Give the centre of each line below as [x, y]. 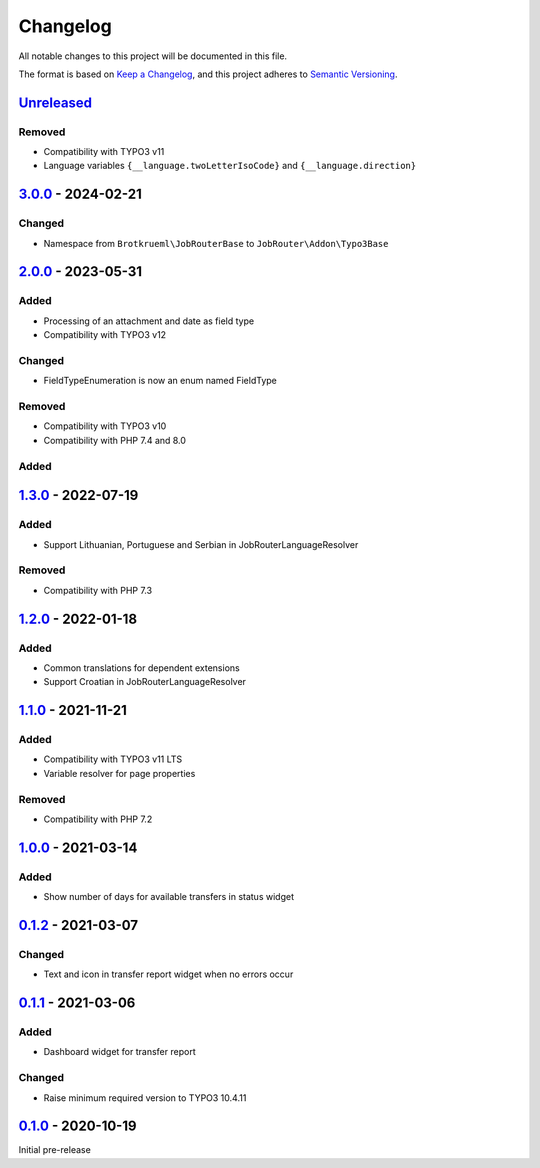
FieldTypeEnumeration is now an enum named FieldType [160, 381]
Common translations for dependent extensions [141, 667]
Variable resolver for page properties [119, 773]
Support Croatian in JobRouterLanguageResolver [145, 682]
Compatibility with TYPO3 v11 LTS [113, 759]
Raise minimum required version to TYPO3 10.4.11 [145, 1097]
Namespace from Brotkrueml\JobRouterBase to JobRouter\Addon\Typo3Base [216, 243]
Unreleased [55, 102]
